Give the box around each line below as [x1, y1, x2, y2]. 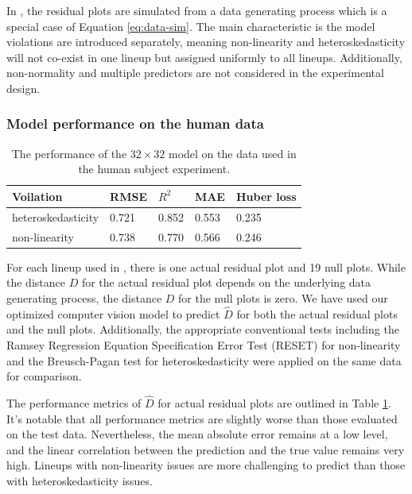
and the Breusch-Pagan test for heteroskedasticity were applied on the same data [6, 352, 402, 369]
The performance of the [11, 145, 127, 161]
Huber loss [235, 187, 297, 204]
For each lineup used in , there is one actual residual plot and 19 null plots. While [6, 258, 406, 275]
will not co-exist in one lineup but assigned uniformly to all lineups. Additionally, [6, 48, 402, 65]
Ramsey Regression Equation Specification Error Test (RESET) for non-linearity [6, 336, 401, 353]
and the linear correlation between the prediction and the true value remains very [6, 441, 405, 457]
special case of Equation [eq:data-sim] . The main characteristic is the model [6, 17, 375, 34]
